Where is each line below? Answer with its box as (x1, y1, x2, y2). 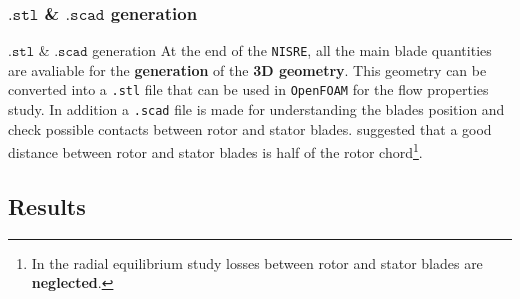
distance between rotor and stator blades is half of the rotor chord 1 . (8, 139, 423, 163)
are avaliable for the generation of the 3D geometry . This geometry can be (8, 59, 487, 80)
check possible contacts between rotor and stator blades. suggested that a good (8, 118, 492, 139)
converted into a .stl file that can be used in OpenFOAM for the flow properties (8, 79, 489, 100)
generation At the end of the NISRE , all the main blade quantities (92, 40, 492, 61)
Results (8, 191, 86, 222)
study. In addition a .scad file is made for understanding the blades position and (8, 99, 505, 120)
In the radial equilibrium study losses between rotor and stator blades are (31, 252, 483, 273)
